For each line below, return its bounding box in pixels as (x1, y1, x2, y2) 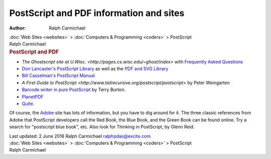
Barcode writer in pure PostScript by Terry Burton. (22, 86, 125, 92)
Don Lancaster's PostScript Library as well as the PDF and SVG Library (22, 65, 169, 71)
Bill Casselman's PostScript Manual (22, 72, 95, 78)
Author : (9, 25, 26, 31)
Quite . (22, 100, 35, 106)
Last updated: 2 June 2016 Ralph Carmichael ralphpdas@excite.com (9, 133, 151, 139)
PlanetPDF (22, 93, 44, 99)
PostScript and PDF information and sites (9, 7, 185, 18)
